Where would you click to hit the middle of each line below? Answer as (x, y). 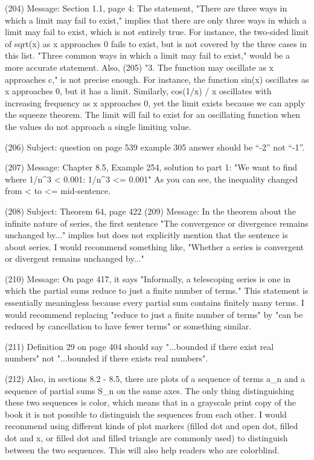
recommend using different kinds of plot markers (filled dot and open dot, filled (152, 426)
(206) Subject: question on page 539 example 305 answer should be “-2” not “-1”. (155, 147)
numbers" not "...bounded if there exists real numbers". (107, 358)
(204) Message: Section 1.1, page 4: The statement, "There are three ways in (146, 8)
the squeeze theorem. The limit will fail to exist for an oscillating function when (153, 115)
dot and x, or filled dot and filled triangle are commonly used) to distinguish (146, 438)
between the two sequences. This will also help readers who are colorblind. (142, 449)
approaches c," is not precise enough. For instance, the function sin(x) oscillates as (157, 79)
